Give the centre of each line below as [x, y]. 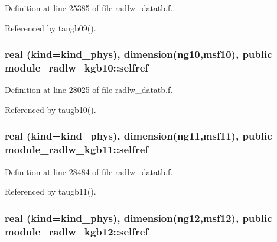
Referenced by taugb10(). [50, 109]
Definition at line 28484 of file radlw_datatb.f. [89, 171]
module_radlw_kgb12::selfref [77, 231]
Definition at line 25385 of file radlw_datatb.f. [89, 8]
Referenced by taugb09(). [50, 28]
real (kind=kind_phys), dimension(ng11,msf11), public [138, 136]
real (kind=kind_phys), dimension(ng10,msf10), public [138, 54]
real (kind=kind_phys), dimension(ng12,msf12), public [138, 217]
